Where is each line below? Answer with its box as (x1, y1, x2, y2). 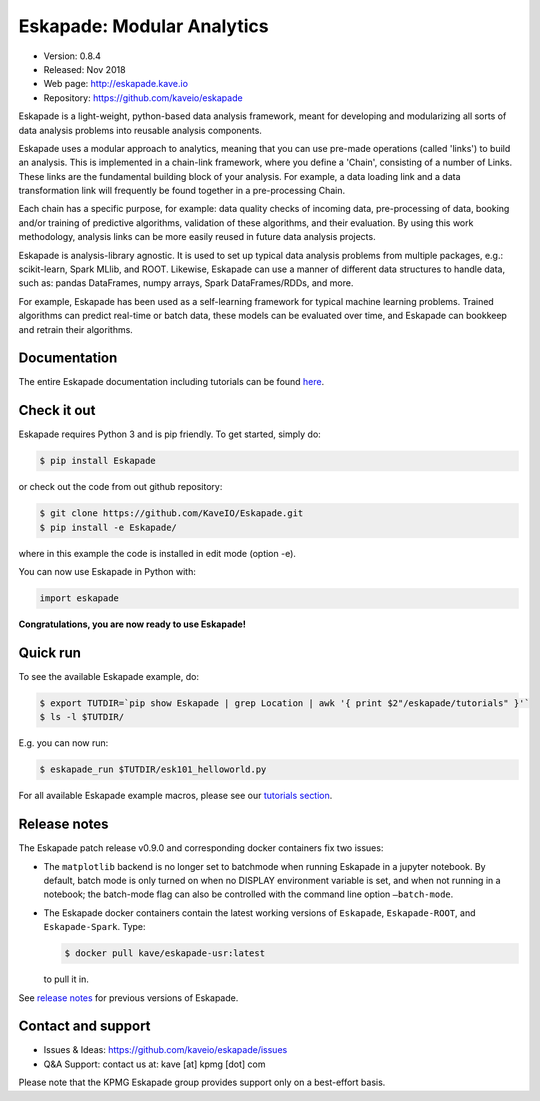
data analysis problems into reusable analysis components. (18, 124, 262, 136)
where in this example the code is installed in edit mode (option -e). (18, 547, 297, 559)
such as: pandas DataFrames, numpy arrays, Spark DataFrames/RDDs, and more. (18, 277, 354, 289)
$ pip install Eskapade (39, 455, 157, 467)
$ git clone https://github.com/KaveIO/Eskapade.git (39, 508, 304, 519)
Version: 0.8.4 (43, 50, 102, 62)
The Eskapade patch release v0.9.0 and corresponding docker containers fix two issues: (18, 842, 384, 854)
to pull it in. (43, 973, 89, 985)
